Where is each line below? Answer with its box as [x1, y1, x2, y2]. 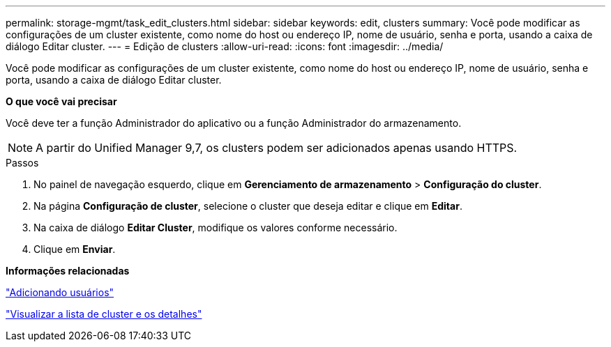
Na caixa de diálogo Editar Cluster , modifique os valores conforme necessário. [33, 222, 398, 233]
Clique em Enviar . [33, 243, 116, 255]
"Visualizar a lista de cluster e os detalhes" [6, 308, 202, 320]
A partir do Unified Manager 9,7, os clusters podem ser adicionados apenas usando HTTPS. [36, 141, 518, 155]
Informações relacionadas [6, 265, 130, 277]
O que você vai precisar [6, 95, 117, 107]
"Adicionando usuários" [6, 286, 114, 298]
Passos [6, 157, 39, 169]
